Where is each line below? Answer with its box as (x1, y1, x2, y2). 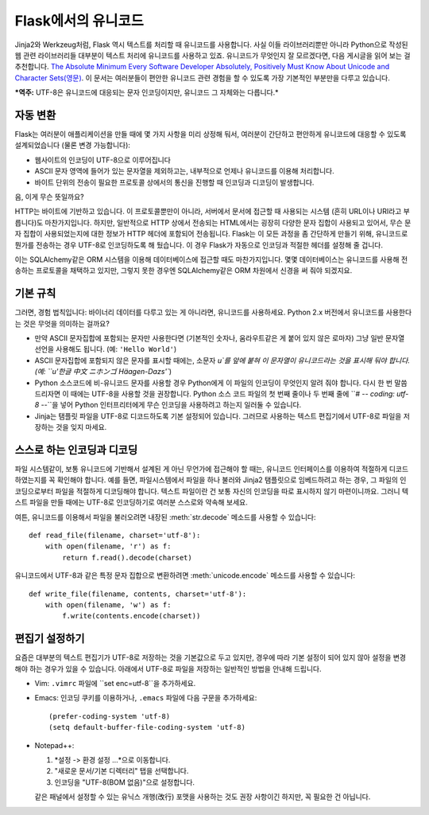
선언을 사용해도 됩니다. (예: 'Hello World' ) (34, 345, 177, 354)
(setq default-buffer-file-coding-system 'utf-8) (48, 723, 246, 732)
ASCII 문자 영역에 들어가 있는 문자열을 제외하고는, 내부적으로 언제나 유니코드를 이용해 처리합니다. (34, 166, 334, 176)
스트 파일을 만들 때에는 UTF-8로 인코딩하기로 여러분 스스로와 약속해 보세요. (14, 497, 248, 507)
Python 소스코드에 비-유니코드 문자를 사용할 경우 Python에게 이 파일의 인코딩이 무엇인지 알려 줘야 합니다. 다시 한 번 (34, 378, 393, 388)
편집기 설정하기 (14, 632, 85, 645)
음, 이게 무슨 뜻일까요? (14, 192, 84, 201)
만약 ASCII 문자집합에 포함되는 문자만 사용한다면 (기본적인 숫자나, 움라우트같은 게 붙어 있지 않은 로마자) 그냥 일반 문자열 (34, 333, 405, 342)
